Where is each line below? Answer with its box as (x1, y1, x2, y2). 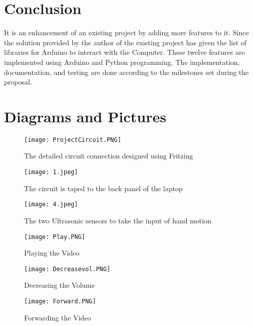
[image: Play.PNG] (24, 233, 85, 240)
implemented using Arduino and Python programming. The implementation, (4, 56, 240, 67)
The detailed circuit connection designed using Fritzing (24, 150, 193, 161)
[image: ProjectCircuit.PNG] (24, 136, 121, 143)
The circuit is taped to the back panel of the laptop (24, 183, 183, 193)
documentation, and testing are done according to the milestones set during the (4, 66, 249, 77)
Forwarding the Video (24, 312, 91, 322)
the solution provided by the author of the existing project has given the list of (4, 37, 247, 47)
